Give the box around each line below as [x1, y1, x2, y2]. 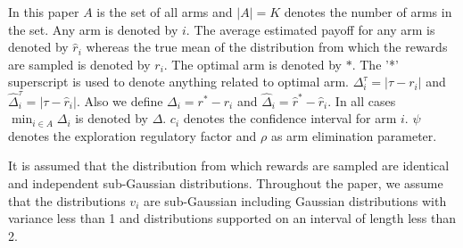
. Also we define [76, 91, 163, 110]
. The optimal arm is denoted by [163, 54, 343, 73]
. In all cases [327, 91, 396, 110]
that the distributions [8, 191, 126, 210]
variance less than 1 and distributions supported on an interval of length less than [8, 209, 457, 227]
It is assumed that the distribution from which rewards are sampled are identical [8, 156, 450, 175]
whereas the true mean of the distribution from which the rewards [86, 37, 448, 56]
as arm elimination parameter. [270, 126, 437, 145]
